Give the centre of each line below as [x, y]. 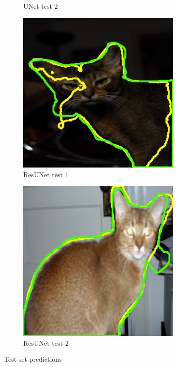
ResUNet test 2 [46, 343]
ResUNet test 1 [46, 174]
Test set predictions [33, 359]
